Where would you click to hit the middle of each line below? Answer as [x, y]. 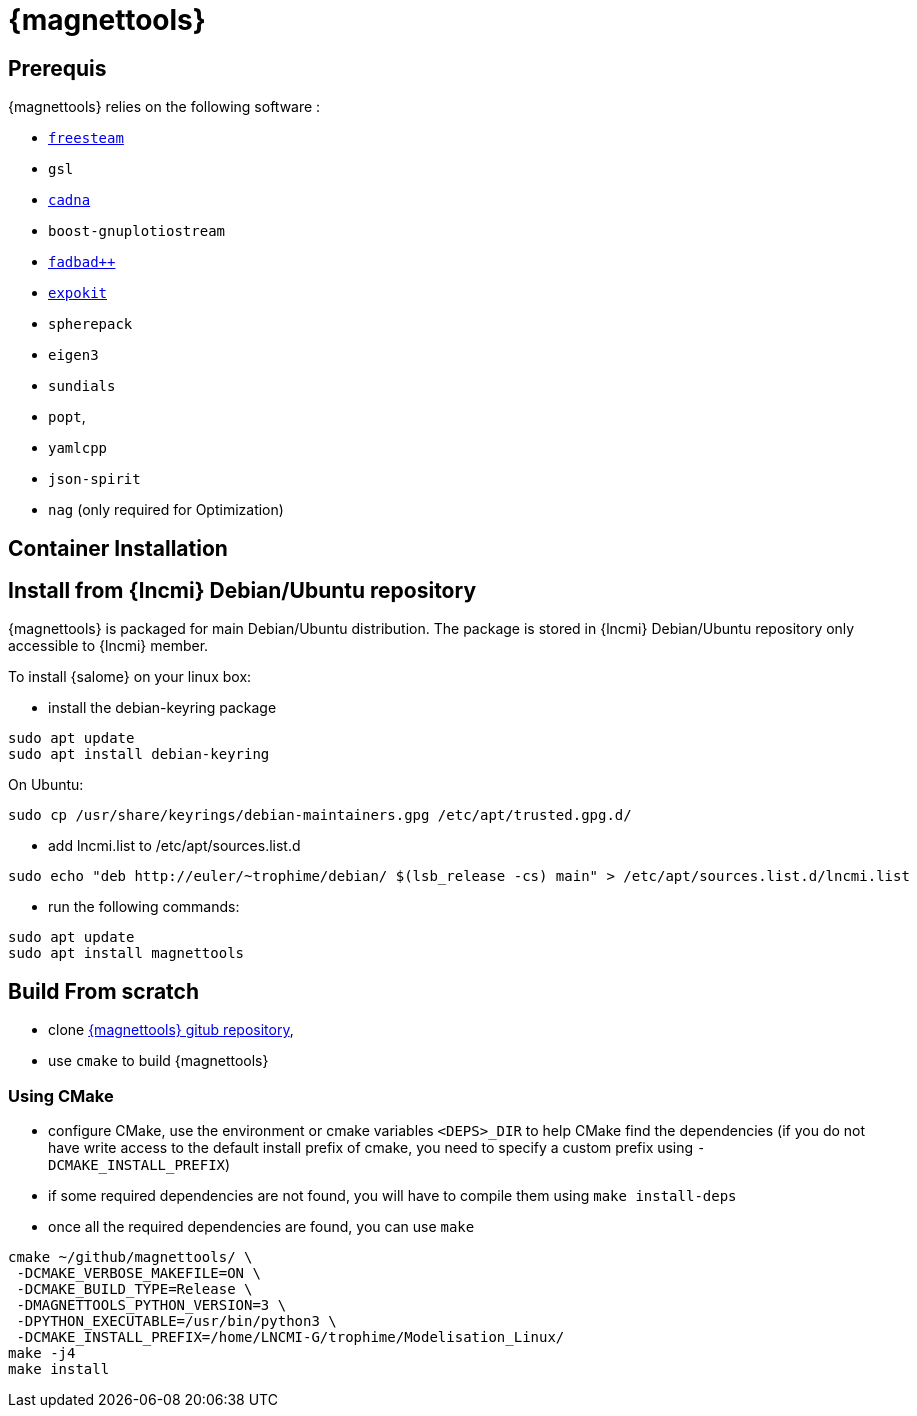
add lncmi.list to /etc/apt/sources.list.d [174, 846]
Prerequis [57, 68]
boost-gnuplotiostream [137, 231]
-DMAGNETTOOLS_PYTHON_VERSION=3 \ [151, 1305]
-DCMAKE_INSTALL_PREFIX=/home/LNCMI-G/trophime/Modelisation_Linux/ [290, 1337]
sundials [82, 386]
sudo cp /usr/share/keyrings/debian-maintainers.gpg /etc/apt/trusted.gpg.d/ [320, 815]
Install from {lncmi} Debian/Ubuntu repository [242, 591]
